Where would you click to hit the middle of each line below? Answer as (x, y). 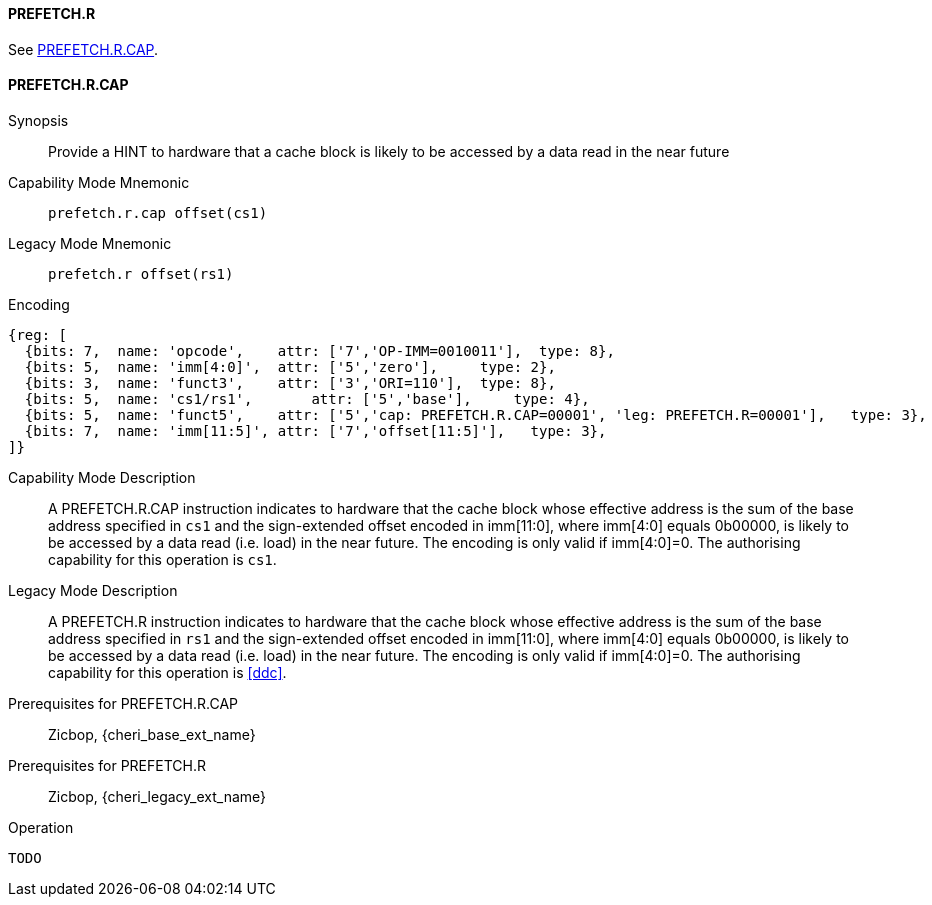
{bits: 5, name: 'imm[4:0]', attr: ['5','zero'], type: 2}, (290, 366)
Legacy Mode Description (93, 590)
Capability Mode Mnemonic (99, 182)
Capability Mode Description (102, 477)
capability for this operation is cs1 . (162, 559)
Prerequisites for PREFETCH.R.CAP (123, 703)
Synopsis (38, 120)
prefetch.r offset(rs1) (141, 273)
